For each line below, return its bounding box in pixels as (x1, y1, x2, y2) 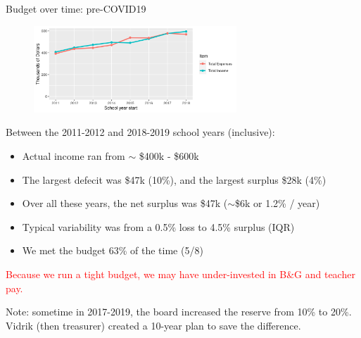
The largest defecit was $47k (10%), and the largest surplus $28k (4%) (22, 172, 327, 187)
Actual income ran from (22, 148, 125, 163)
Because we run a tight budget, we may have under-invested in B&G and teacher (6, 266, 355, 281)
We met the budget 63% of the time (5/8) (22, 243, 203, 258)
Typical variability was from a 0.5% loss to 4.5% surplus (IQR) (22, 219, 295, 234)
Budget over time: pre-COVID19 (6, 1, 146, 15)
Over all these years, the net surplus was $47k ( (22, 196, 228, 211)
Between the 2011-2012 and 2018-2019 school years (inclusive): (6, 125, 275, 139)
